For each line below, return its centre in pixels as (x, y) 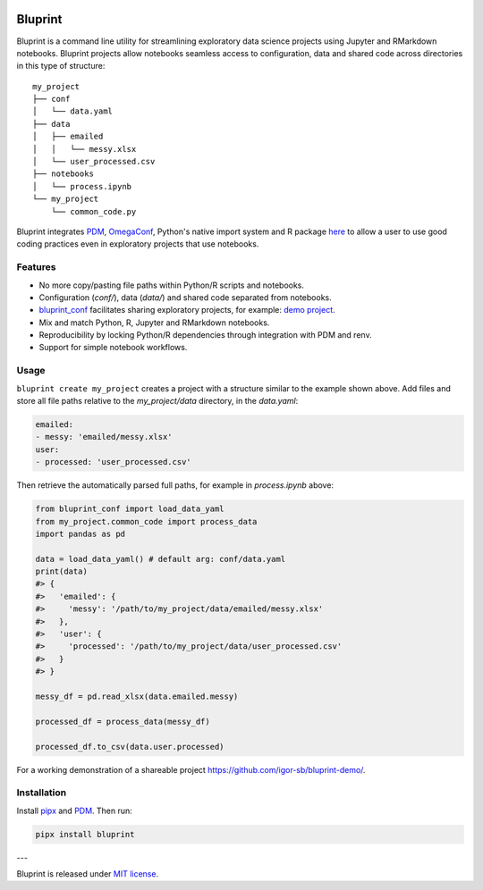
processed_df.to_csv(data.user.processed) (130, 747)
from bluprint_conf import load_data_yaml (130, 509)
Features (36, 267)
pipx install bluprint (85, 834)
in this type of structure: (61, 66)
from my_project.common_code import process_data (146, 521)
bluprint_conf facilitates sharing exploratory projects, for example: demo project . (187, 310)
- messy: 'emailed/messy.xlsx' (104, 437)
